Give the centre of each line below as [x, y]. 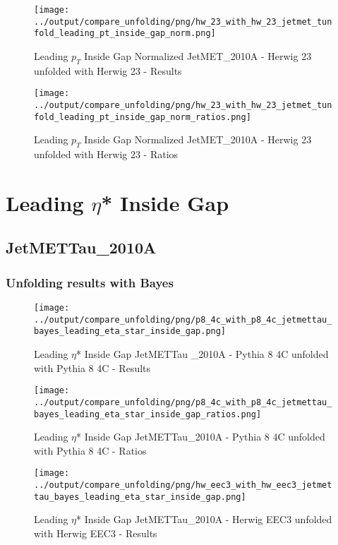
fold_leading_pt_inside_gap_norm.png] [125, 34]
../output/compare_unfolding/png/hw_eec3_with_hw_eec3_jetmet [183, 485]
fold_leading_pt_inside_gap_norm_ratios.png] [143, 117]
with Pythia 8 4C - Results [92, 367]
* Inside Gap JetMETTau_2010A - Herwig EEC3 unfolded [204, 519]
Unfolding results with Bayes [90, 282]
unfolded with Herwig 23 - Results [108, 70]
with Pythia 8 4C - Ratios [90, 450]
